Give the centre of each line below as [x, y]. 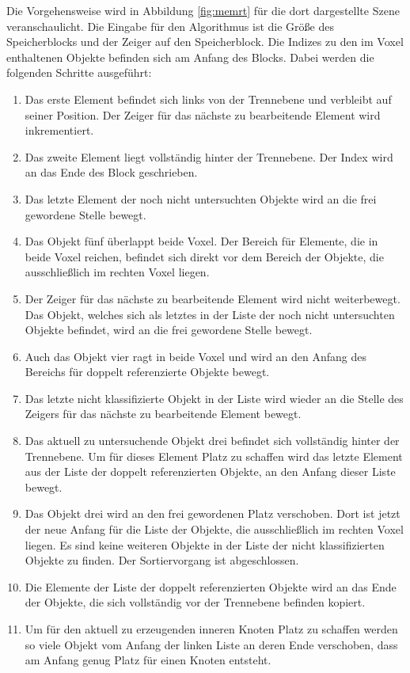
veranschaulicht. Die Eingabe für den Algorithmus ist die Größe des [170, 26]
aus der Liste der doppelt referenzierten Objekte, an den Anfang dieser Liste [210, 471]
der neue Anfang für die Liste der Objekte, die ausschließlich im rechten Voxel [214, 529]
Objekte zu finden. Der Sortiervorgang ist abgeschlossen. [162, 560]
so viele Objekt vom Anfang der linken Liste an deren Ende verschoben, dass [211, 644]
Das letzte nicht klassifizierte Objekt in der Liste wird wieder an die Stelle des [214, 398]
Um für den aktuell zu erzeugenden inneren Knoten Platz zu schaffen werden [211, 629]
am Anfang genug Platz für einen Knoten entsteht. [148, 660]
